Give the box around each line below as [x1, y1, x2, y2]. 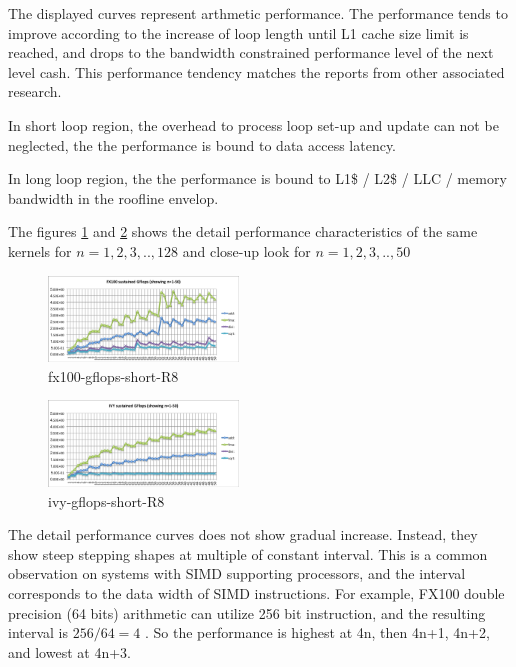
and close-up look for [182, 240, 311, 261]
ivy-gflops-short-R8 [48, 490, 165, 511]
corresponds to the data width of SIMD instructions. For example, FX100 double [8, 582, 505, 603]
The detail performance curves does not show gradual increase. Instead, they [8, 524, 478, 545]
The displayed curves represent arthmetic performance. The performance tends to [8, 3, 508, 23]
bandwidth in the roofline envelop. [8, 187, 219, 208]
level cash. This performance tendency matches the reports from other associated [8, 61, 505, 82]
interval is [8, 622, 69, 643]
